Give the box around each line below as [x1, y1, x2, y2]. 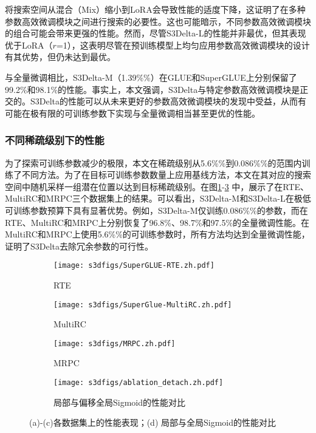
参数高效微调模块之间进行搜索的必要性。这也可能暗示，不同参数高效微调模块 [5, 15, 311, 27]
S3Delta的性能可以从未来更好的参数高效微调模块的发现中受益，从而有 [30, 95, 307, 107]
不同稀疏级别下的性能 [5, 132, 105, 148]
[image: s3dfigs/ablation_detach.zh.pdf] [53, 378, 224, 387]
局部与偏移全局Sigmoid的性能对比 [53, 395, 186, 408]
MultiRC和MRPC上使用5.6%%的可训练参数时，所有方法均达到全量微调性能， [5, 228, 310, 240]
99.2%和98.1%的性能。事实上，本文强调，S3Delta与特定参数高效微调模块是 [5, 83, 300, 95]
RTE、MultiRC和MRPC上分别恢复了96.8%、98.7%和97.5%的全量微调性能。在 [5, 216, 310, 228]
